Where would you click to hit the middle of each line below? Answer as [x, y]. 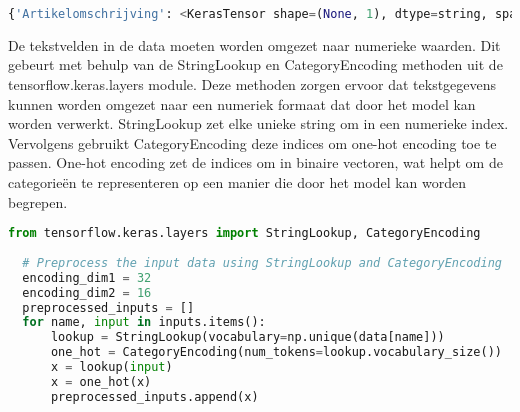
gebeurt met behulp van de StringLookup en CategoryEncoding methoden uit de [255, 64]
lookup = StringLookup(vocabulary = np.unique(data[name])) [247, 337]
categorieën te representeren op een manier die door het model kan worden [237, 182]
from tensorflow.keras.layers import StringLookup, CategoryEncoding [244, 233]
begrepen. [38, 201]
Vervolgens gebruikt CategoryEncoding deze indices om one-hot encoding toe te [252, 142]
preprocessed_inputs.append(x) [154, 396]
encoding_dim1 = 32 [87, 277]
